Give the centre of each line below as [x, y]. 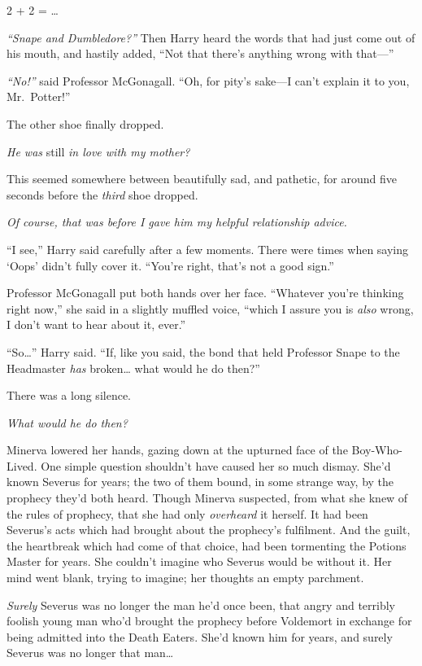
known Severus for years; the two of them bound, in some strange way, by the [200, 482]
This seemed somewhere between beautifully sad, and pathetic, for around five [202, 179]
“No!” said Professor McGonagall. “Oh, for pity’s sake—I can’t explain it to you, [208, 80]
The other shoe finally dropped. [85, 123]
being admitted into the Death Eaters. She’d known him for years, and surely [200, 636]
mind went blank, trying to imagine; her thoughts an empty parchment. [185, 578]
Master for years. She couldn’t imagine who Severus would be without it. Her [199, 561]
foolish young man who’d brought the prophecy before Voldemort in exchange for [209, 621]
